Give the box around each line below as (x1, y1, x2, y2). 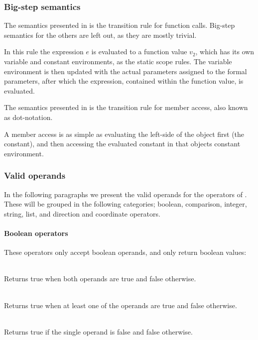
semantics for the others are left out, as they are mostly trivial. (4, 29, 197, 40)
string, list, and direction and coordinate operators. (4, 208, 160, 219)
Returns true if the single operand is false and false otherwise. (4, 326, 193, 337)
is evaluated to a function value (91, 46, 187, 57)
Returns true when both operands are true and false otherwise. (4, 273, 196, 284)
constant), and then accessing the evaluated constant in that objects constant (4, 138, 241, 149)
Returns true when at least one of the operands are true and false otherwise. (4, 300, 237, 310)
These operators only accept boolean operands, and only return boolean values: (4, 247, 247, 257)
